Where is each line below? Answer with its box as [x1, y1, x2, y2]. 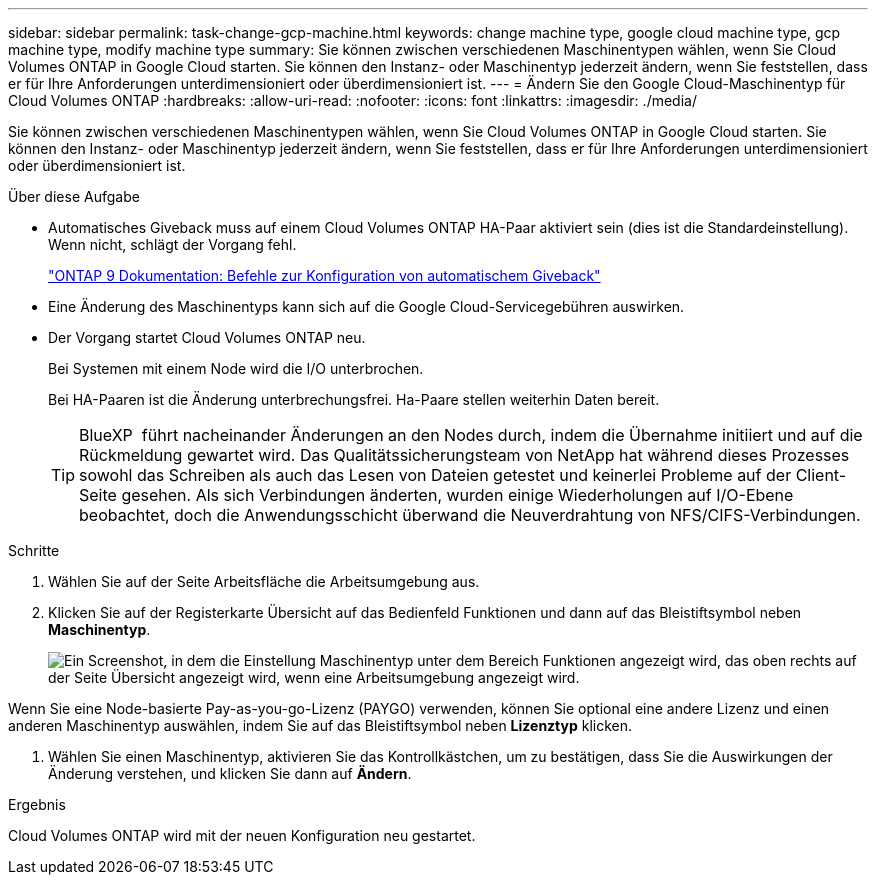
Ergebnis [8, 796, 66, 813]
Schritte [8, 542, 60, 559]
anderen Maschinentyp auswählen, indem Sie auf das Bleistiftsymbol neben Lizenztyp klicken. [8, 717, 633, 734]
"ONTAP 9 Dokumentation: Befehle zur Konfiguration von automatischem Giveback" [48, 267, 601, 284]
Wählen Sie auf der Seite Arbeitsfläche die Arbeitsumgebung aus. [48, 573, 480, 590]
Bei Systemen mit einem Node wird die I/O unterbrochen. [48, 360, 424, 377]
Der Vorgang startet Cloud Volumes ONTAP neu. [48, 329, 366, 346]
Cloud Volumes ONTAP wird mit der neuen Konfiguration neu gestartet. [8, 827, 476, 844]
